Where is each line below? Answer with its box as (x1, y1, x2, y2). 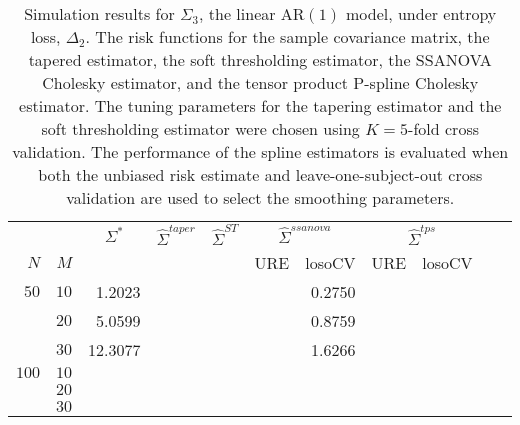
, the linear (199, 2, 276, 25)
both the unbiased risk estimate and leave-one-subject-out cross (38, 163, 483, 186)
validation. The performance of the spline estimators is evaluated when (12, 140, 509, 163)
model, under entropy (345, 2, 497, 25)
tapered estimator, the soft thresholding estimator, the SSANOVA (28, 48, 492, 71)
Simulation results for (24, 2, 175, 25)
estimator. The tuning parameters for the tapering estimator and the (19, 94, 502, 117)
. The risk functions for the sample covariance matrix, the (85, 25, 490, 48)
